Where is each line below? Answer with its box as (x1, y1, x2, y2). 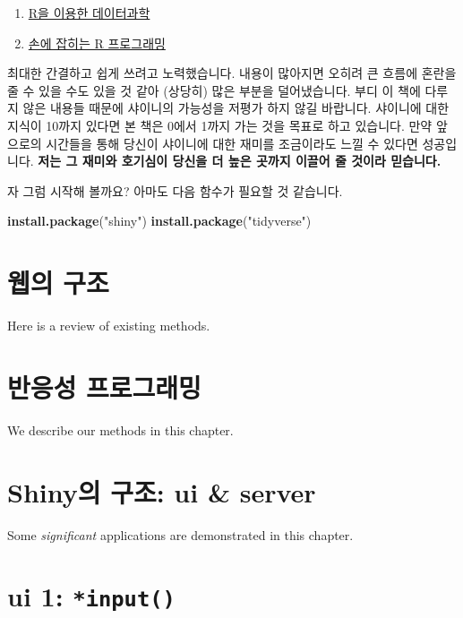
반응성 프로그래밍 (7, 368, 201, 405)
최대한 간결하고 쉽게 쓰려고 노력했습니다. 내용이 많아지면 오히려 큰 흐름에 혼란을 (7, 64, 457, 82)
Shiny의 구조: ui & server (7, 473, 316, 510)
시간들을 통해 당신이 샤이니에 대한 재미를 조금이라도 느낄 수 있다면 (46, 133, 418, 152)
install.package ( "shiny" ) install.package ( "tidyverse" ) (7, 211, 312, 230)
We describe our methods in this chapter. (7, 420, 234, 439)
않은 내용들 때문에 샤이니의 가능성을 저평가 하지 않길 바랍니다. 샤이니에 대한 (22, 99, 450, 117)
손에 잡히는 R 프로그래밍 (28, 33, 166, 52)
